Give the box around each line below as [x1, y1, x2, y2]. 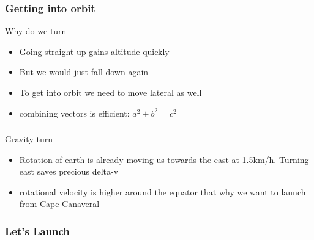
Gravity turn [5, 133, 53, 145]
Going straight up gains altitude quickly [19, 45, 170, 57]
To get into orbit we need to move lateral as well [19, 86, 202, 98]
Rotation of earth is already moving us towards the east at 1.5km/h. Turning [19, 153, 309, 165]
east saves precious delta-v [19, 165, 119, 178]
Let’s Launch [5, 224, 70, 238]
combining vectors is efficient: [19, 106, 130, 119]
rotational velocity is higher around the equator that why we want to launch [19, 185, 306, 198]
